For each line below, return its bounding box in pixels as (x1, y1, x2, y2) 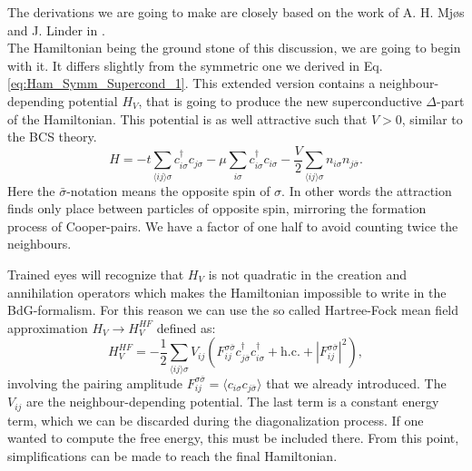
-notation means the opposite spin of (66, 181, 270, 200)
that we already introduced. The (266, 373, 447, 392)
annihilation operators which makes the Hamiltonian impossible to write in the (7, 282, 447, 301)
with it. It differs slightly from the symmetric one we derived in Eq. (7, 55, 383, 74)
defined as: (156, 318, 216, 337)
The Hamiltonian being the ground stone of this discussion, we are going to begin (7, 38, 461, 57)
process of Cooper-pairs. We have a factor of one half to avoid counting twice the (7, 216, 458, 235)
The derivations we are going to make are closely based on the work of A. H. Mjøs (7, 3, 465, 21)
